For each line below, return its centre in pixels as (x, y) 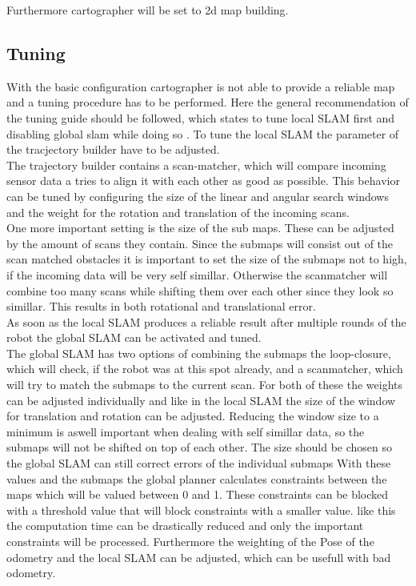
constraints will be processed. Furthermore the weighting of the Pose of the (190, 542)
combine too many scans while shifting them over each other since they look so (200, 290)
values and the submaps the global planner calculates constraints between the (197, 478)
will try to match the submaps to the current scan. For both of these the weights (204, 385)
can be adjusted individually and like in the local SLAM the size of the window (201, 400)
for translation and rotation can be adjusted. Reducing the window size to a (193, 416)
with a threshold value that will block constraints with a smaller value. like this (201, 510)
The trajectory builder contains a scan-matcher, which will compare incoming (196, 165)
